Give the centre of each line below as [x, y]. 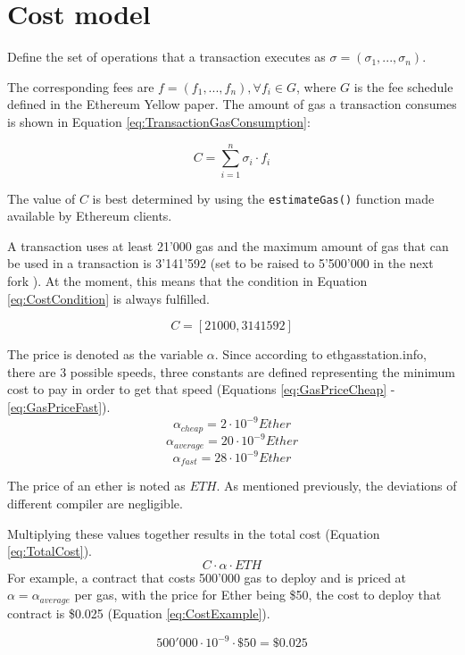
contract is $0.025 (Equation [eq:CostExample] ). [139, 613]
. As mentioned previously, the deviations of [336, 486]
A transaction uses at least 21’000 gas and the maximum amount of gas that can [228, 245]
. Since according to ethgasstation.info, [320, 354]
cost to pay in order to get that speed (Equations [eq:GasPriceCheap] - [201, 389]
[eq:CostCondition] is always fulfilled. [108, 298]
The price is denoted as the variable [105, 354]
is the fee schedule [403, 86]
